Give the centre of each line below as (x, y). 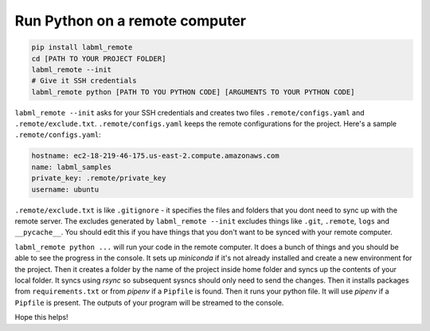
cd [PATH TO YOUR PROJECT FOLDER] (99, 58)
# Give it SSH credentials (84, 81)
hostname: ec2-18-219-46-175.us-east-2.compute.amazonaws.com (155, 156)
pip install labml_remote (82, 47)
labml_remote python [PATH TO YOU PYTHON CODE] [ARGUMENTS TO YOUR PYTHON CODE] (193, 92)
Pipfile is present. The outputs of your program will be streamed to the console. (149, 302)
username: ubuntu (65, 189)
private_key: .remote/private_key (99, 178)
